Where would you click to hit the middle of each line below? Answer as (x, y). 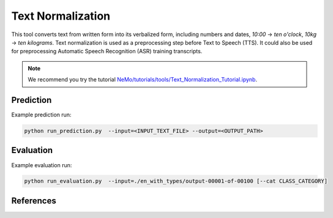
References (34, 201)
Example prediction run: (41, 115)
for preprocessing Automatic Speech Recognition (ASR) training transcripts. (107, 51)
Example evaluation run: (42, 165)
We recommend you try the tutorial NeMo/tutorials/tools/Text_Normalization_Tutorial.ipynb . (142, 80)
